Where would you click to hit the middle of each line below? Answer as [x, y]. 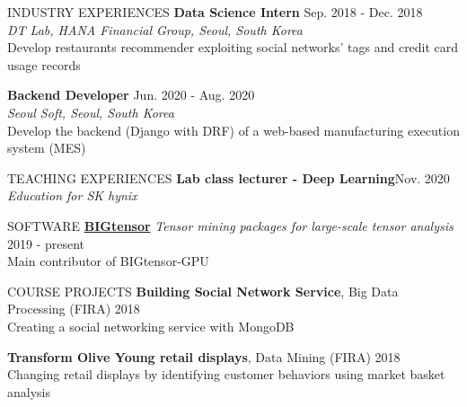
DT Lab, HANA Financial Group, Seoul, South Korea [155, 29]
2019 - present [46, 243]
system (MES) [47, 148]
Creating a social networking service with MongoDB [151, 326]
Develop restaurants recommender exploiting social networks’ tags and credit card [233, 47]
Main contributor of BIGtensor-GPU [108, 261]
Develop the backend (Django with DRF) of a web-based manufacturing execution [233, 130]
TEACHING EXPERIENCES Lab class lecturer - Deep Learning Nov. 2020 [229, 177]
